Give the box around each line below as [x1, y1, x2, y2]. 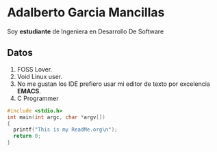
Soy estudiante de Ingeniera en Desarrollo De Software [7, 27, 164, 35]
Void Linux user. [16, 72, 63, 80]
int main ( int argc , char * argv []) [7, 114, 106, 121]
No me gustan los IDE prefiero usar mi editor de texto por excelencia [16, 80, 210, 88]
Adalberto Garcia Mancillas [7, 5, 165, 20]
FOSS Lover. [16, 65, 53, 73]
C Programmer [16, 94, 60, 102]
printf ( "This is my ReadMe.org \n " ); [13, 126, 118, 134]
